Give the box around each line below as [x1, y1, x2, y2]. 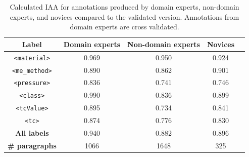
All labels [15, 128, 49, 138]
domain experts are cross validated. [70, 21, 179, 32]
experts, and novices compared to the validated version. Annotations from [10, 11, 239, 22]
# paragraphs [8, 140, 57, 150]
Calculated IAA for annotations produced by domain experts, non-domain [10, 2, 239, 12]
